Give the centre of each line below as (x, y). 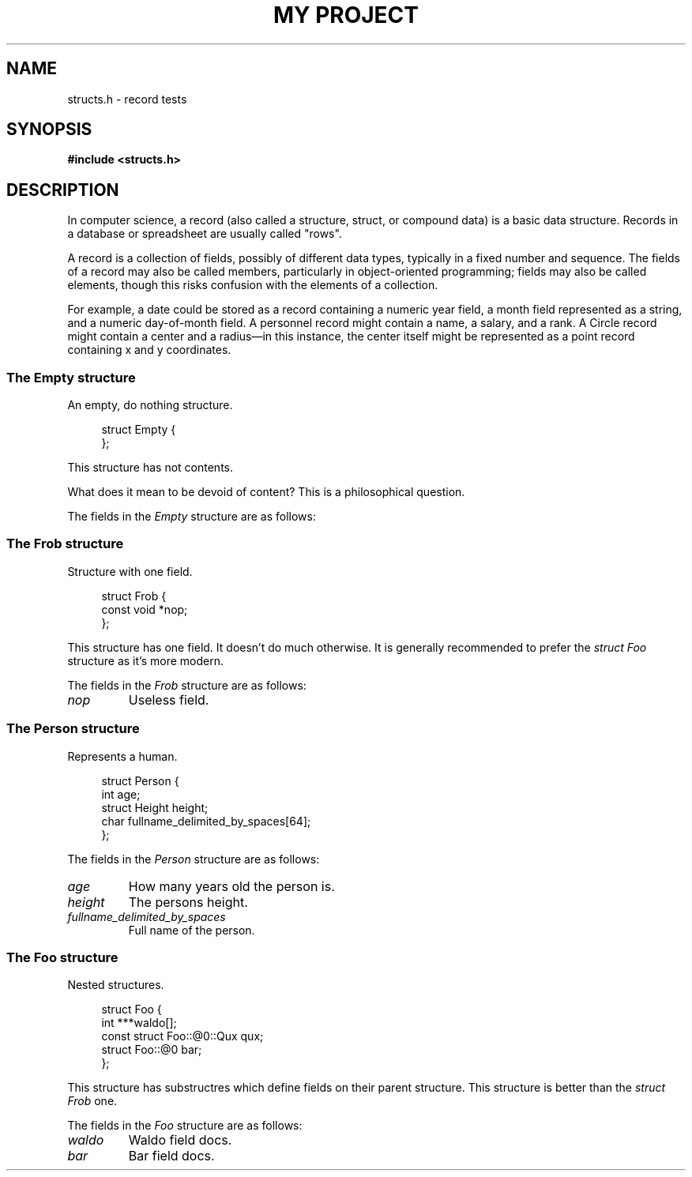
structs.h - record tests (127, 99)
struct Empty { (139, 430)
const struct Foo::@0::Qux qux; (182, 1036)
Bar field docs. (171, 1156)
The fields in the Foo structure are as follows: (185, 1126)
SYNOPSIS (49, 130)
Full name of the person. (192, 930)
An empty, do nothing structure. (150, 405)
